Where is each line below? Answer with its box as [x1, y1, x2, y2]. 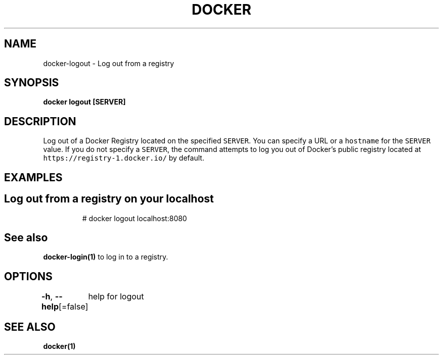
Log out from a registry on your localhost [4, 192, 214, 206]
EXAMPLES [4, 171, 63, 184]
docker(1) [43, 342, 76, 351]
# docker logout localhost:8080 [82, 214, 187, 223]
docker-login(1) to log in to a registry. [43, 252, 168, 262]
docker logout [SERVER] [43, 97, 126, 107]
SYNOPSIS [4, 76, 59, 89]
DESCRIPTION [4, 115, 76, 128]
